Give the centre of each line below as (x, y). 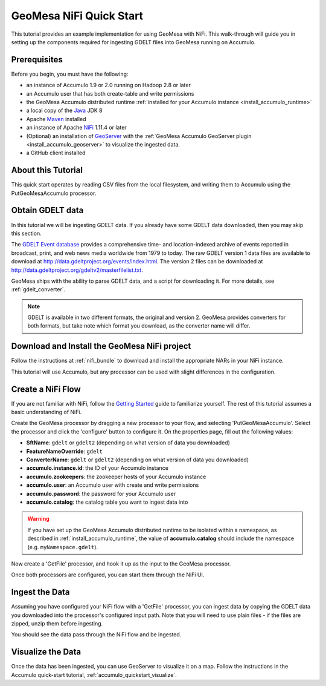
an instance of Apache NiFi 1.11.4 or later (76, 128)
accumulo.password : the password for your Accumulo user (101, 493)
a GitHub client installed (56, 153)
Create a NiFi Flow (46, 389)
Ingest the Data (40, 592)
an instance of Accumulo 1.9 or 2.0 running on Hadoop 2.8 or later (109, 85)
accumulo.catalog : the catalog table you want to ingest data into (107, 502)
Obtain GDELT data (47, 210)
